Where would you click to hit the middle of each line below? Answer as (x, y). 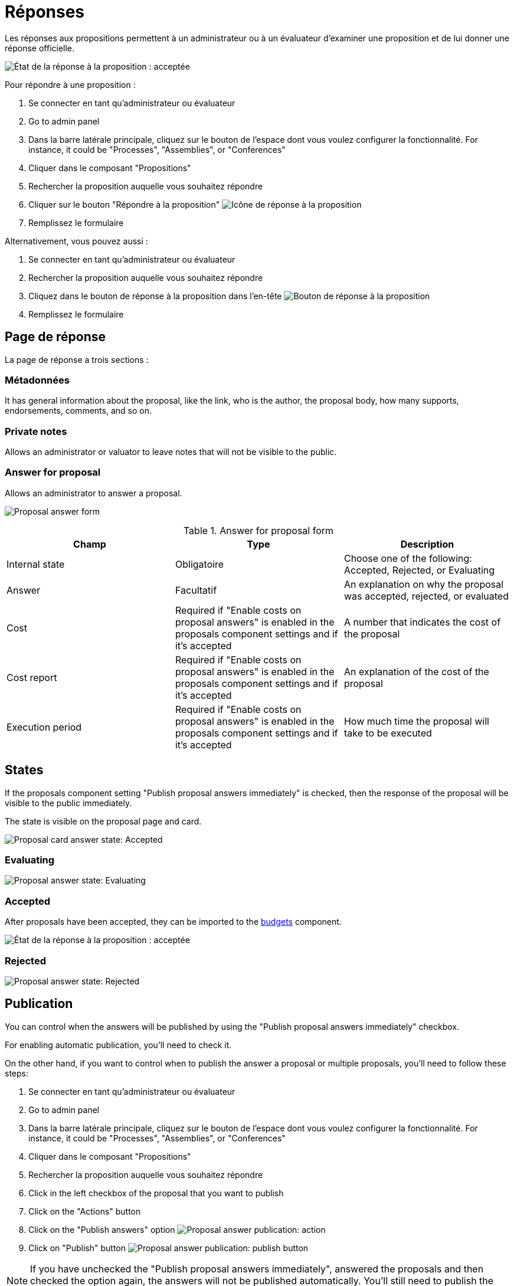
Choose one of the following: (408, 558)
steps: (17, 1073)
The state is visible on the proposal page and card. (103, 821)
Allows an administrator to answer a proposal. (94, 493)
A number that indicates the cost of (422, 622)
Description (427, 544)
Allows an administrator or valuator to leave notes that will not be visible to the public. (171, 452)
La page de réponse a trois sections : (77, 359)
